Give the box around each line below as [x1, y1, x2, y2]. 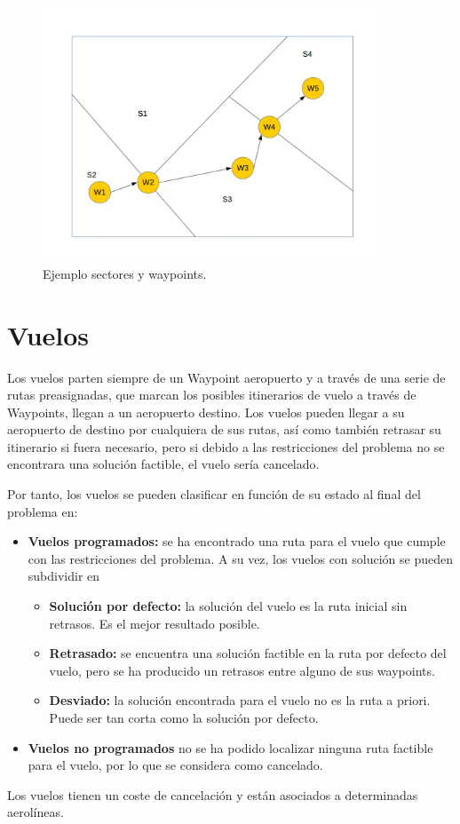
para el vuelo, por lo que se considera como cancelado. [28, 756, 323, 774]
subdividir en [28, 566, 100, 585]
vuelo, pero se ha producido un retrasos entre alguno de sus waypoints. [49, 661, 435, 679]
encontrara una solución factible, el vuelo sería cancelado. [7, 455, 320, 473]
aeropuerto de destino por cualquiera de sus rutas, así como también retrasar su [7, 420, 441, 439]
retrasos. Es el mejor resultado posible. [49, 614, 260, 632]
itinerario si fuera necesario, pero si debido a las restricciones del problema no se [7, 437, 445, 456]
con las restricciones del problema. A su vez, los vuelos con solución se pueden [28, 549, 454, 567]
